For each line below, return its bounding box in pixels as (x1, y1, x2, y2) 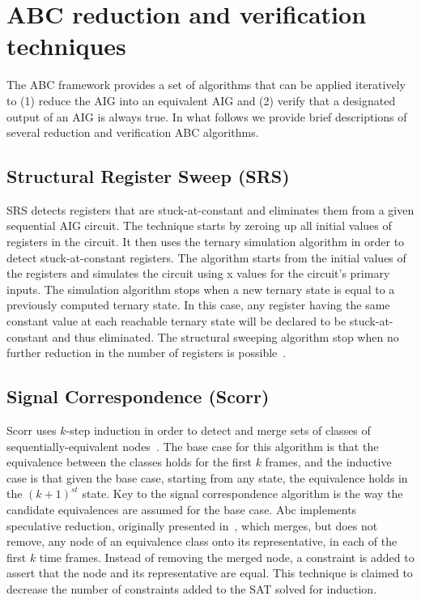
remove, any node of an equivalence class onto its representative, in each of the (6, 533, 398, 550)
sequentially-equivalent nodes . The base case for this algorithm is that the (6, 437, 379, 454)
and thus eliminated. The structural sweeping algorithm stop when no (52, 328, 399, 345)
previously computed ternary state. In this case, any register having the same (6, 296, 390, 313)
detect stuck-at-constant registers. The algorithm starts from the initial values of (6, 249, 406, 266)
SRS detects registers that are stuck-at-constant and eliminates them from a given (6, 201, 415, 218)
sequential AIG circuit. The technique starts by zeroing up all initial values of (6, 217, 392, 234)
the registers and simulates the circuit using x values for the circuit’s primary (6, 265, 390, 282)
